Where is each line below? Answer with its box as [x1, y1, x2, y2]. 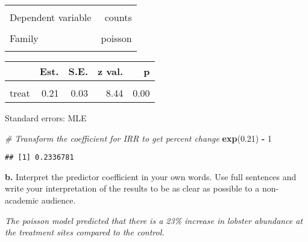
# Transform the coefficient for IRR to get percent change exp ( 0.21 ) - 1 [5, 132, 272, 144]
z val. [97, 64, 124, 78]
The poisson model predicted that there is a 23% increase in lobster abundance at [5, 214, 303, 226]
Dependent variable [10, 10, 92, 24]
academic [5, 194, 39, 207]
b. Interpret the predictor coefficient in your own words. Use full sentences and [5, 170, 297, 183]
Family [10, 31, 39, 45]
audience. [41, 194, 76, 207]
